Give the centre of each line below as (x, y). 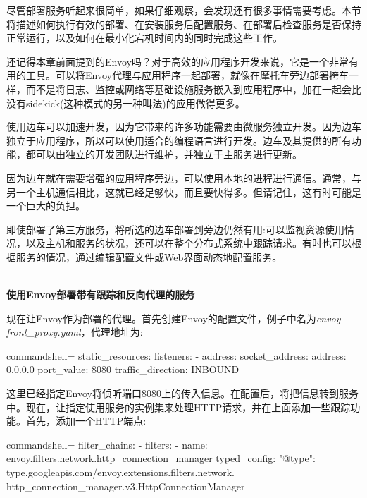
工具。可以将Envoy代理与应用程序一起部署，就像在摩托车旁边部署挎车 (187, 75)
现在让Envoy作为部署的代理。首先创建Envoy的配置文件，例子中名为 (161, 318)
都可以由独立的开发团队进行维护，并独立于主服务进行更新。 (164, 154)
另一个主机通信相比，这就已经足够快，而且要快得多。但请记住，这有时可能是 (184, 192)
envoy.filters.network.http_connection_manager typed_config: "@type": (161, 458)
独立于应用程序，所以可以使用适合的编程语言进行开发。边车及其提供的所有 (179, 140)
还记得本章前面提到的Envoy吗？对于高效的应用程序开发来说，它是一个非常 (178, 61)
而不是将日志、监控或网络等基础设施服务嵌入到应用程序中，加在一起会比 (193, 89)
